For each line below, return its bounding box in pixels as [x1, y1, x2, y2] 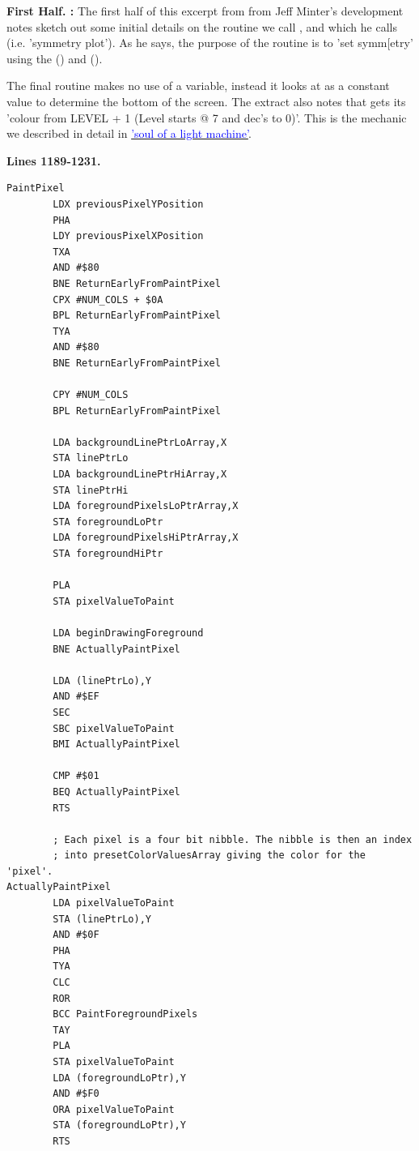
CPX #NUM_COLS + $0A [53, 293, 163, 306]
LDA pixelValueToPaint [53, 897, 175, 909]
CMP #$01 [53, 770, 99, 782]
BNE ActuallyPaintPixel [53, 643, 180, 655]
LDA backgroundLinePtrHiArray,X [53, 469, 227, 481]
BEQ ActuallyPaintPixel [53, 785, 180, 798]
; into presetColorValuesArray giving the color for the [53, 849, 366, 862]
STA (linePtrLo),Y [53, 913, 151, 925]
